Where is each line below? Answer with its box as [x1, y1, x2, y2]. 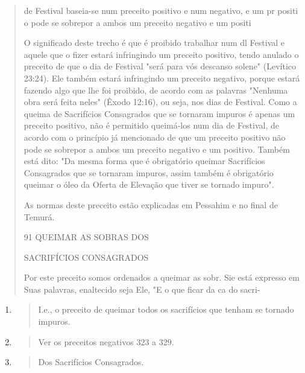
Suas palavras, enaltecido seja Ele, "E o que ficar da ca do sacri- [24, 282, 260, 295]
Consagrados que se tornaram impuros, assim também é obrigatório [24, 166, 274, 179]
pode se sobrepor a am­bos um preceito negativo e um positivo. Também [24, 142, 290, 155]
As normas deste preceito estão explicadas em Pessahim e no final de [24, 198, 278, 211]
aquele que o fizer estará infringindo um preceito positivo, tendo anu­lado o [24, 48, 299, 60]
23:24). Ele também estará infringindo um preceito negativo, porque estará [24, 71, 300, 84]
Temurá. [24, 210, 55, 223]
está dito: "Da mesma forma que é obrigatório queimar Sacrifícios [24, 155, 265, 167]
